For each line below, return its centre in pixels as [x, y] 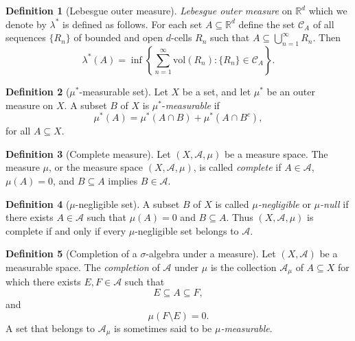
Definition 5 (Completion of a [71, 254]
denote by [26, 24]
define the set [267, 24]
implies [123, 181]
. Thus [240, 217]
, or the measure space [96, 167]
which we [328, 10]
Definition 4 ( [38, 203]
